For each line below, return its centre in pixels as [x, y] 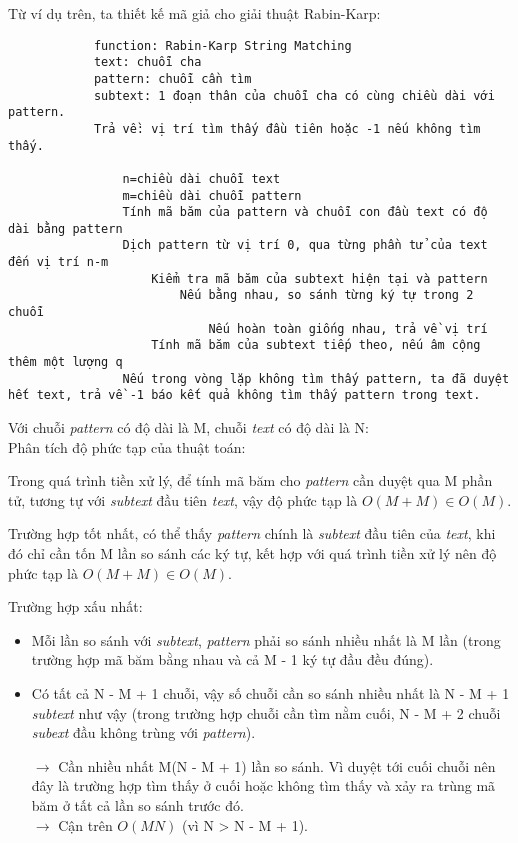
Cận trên [85, 824]
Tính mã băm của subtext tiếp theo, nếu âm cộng [316, 345]
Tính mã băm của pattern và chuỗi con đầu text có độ [305, 212]
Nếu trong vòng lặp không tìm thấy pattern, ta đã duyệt [316, 378]
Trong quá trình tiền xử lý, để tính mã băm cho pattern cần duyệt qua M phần [250, 480]
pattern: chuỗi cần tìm [172, 78]
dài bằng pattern [65, 228]
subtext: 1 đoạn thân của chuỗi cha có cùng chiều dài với [294, 95]
